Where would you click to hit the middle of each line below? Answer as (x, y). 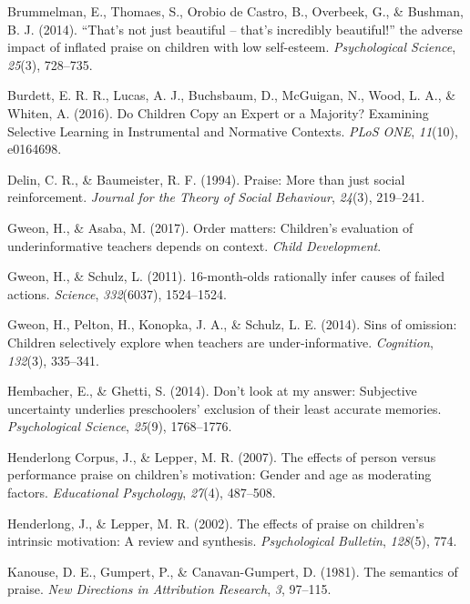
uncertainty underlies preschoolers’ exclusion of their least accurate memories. (225, 408)
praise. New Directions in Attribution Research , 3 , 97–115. (169, 589)
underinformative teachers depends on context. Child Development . (194, 245)
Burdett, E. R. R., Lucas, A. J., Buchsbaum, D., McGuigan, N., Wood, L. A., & (232, 95)
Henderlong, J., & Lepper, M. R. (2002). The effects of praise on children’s (216, 523)
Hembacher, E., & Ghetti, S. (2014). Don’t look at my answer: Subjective (212, 391)
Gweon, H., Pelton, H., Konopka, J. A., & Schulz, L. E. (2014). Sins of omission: (232, 324)
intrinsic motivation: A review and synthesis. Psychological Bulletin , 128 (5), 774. (232, 541)
